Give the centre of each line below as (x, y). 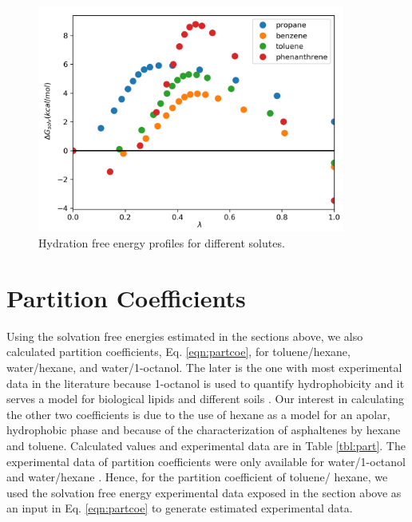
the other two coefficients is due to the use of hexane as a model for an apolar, (198, 414)
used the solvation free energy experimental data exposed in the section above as (204, 492)
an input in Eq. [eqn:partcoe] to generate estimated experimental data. (180, 508)
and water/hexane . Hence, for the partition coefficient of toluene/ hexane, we (197, 477)
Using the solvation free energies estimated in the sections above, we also (185, 336)
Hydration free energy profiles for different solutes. (162, 243)
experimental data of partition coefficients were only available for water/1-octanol (206, 461)
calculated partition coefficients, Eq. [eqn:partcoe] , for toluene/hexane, (178, 352)
